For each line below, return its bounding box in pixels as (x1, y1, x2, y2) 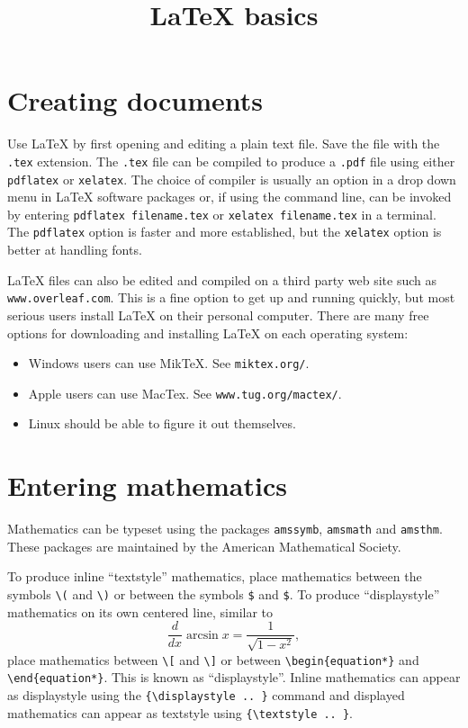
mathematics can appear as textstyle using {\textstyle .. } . (7, 703, 353, 722)
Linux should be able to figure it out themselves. (28, 414, 296, 433)
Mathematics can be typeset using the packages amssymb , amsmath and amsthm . (7, 519, 443, 538)
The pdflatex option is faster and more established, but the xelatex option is (7, 222, 442, 241)
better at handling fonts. (7, 240, 142, 259)
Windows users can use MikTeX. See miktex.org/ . (28, 354, 310, 373)
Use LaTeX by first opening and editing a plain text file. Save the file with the (7, 134, 440, 153)
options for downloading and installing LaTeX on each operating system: (7, 323, 409, 342)
